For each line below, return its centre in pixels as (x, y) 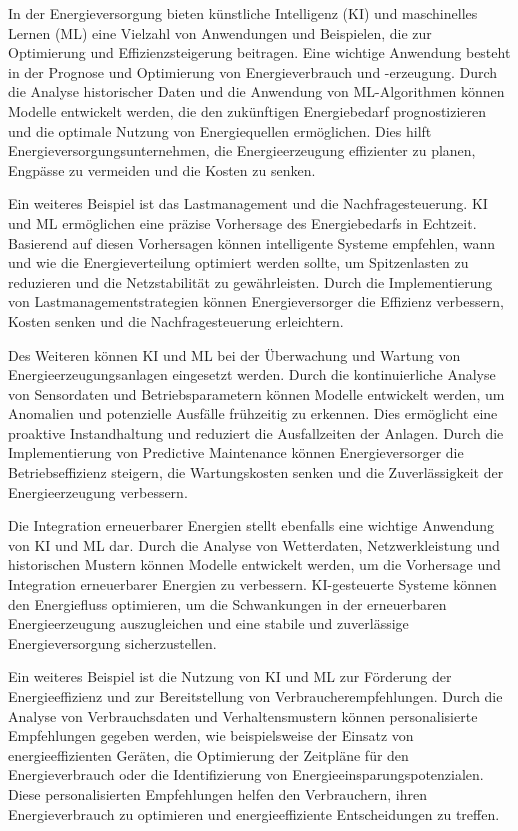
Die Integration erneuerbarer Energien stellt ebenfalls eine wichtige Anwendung (251, 525)
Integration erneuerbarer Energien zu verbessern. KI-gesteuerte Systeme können (252, 584)
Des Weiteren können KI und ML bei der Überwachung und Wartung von (234, 354)
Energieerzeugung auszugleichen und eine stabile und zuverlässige (208, 623)
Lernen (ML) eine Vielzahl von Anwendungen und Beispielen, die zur (220, 32)
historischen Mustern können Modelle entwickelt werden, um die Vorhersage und (254, 564)
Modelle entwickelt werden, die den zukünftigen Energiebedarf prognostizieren (247, 110)
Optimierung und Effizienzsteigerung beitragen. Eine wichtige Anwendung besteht (259, 52)
